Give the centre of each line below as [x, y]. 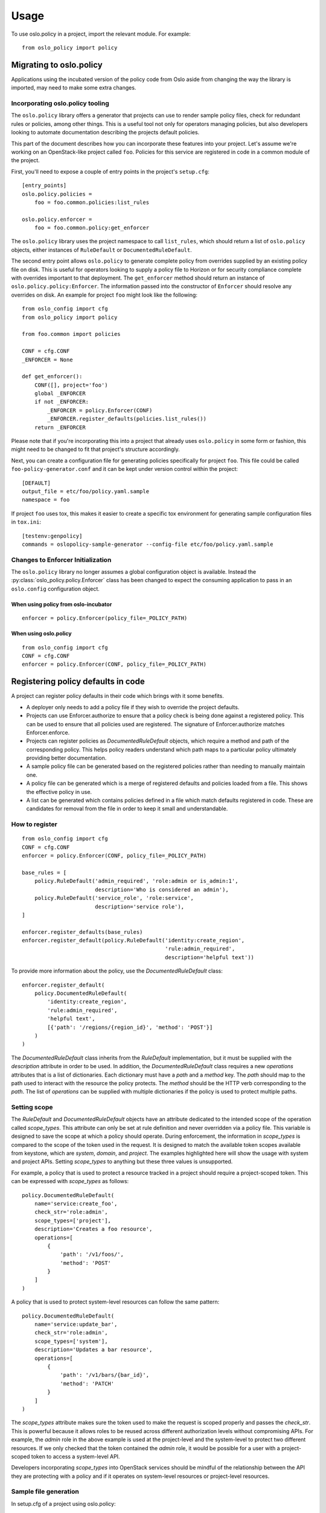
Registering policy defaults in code [78, 682]
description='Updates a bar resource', [93, 1350]
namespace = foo [46, 500]
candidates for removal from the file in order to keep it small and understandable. [127, 809]
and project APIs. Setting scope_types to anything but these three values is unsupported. [122, 1161]
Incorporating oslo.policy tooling [60, 103]
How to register [34, 824]
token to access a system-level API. [75, 1456]
